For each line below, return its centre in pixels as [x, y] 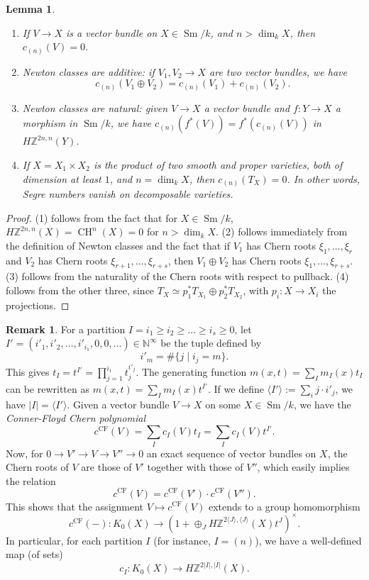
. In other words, [324, 178]
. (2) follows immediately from [282, 232]
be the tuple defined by [211, 343]
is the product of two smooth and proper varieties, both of [218, 164]
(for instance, [182, 540]
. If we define [236, 388]
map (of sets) [34, 554]
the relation [31, 480]
